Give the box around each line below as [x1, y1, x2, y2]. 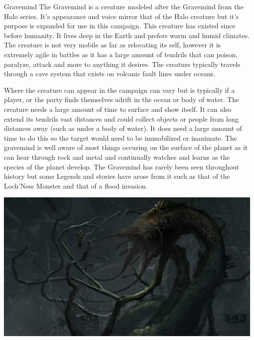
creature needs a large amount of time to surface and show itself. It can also [4, 104, 232, 114]
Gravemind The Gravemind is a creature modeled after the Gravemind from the [4, 1, 244, 11]
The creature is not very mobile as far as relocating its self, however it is [4, 40, 221, 50]
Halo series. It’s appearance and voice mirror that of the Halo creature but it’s [4, 11, 239, 21]
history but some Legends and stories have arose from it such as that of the [4, 171, 230, 181]
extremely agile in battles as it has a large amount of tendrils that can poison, [4, 49, 238, 59]
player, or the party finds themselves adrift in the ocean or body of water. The [4, 94, 239, 105]
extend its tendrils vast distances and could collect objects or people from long [4, 113, 239, 124]
